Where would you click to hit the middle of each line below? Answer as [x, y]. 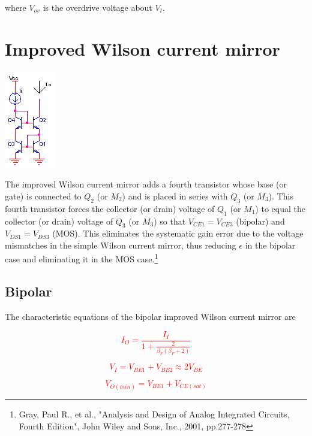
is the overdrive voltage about [97, 7]
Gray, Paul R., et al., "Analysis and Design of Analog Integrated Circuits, [154, 414]
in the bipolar [270, 245]
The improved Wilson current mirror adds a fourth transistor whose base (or [146, 184]
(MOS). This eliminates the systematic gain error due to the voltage [178, 233]
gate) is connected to [43, 196]
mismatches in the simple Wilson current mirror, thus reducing [121, 245]
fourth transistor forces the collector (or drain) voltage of [110, 208]
